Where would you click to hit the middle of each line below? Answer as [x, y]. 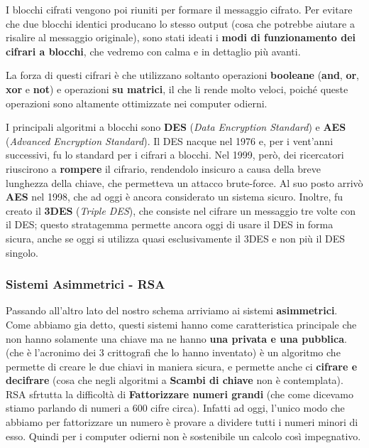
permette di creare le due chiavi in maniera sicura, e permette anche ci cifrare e [182, 366]
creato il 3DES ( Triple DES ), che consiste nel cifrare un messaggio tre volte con [181, 210]
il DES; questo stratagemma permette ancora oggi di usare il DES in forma [170, 224]
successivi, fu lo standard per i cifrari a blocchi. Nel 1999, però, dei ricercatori [175, 155]
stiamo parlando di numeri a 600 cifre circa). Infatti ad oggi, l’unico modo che [175, 408]
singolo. [22, 252]
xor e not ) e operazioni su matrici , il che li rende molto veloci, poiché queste [177, 89]
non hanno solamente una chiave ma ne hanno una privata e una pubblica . [176, 338]
